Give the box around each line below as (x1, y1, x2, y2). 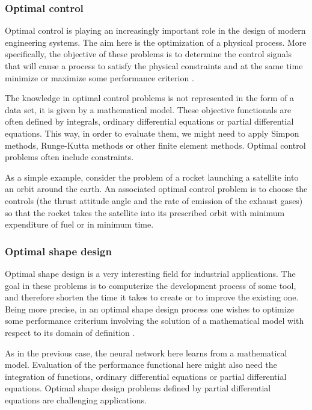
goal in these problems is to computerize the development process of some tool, (5, 279, 296, 291)
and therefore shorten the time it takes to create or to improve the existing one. (5, 291, 299, 303)
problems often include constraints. (5, 151, 134, 163)
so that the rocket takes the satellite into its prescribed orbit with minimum (5, 206, 285, 219)
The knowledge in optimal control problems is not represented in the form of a (5, 92, 295, 104)
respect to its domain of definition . (5, 326, 135, 338)
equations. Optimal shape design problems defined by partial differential (5, 382, 271, 394)
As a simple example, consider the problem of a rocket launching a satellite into (5, 170, 299, 183)
